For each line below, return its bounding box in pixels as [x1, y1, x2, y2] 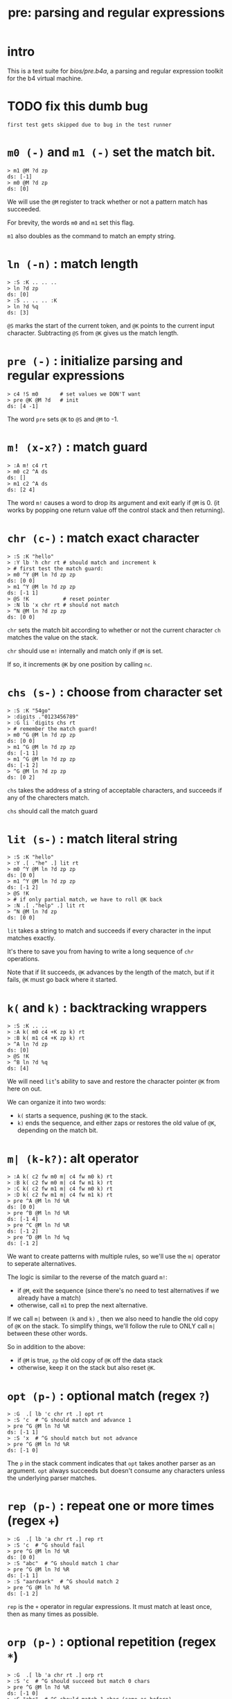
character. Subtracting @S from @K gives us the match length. [7, 328, 179, 337]
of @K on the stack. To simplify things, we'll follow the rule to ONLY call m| [7, 1322, 216, 1330]
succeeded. [7, 204, 42, 213]
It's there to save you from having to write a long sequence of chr [7, 947, 194, 956]
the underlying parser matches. [7, 1474, 97, 1482]
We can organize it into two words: [7, 1098, 106, 1107]
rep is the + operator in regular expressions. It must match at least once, [7, 1603, 213, 1611]
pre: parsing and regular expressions [8, 5, 225, 21]
